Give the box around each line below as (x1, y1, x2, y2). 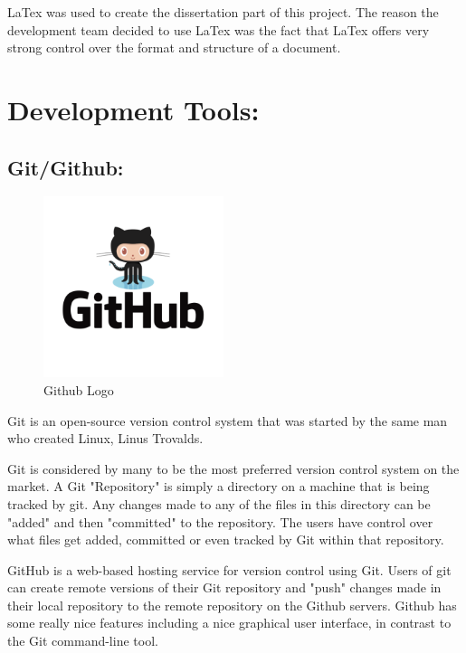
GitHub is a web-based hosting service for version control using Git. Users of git (7, 560, 452, 579)
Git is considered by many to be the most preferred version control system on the (7, 459, 460, 478)
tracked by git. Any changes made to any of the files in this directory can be (7, 494, 431, 513)
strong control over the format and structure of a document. (7, 38, 341, 57)
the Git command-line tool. (7, 631, 158, 650)
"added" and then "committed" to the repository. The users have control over (7, 512, 433, 531)
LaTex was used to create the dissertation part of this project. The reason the (7, 3, 439, 21)
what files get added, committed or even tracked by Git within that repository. (7, 530, 444, 549)
